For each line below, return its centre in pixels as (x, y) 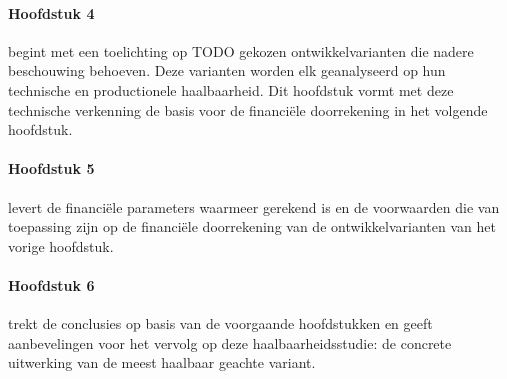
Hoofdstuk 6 (51, 284)
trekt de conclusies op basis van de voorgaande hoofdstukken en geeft (220, 323)
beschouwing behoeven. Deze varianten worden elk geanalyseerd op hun (227, 70)
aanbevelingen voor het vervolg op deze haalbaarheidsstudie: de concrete (230, 342)
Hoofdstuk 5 (51, 168)
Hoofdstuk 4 (51, 12)
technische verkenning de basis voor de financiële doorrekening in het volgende (248, 109)
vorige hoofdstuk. (61, 245)
